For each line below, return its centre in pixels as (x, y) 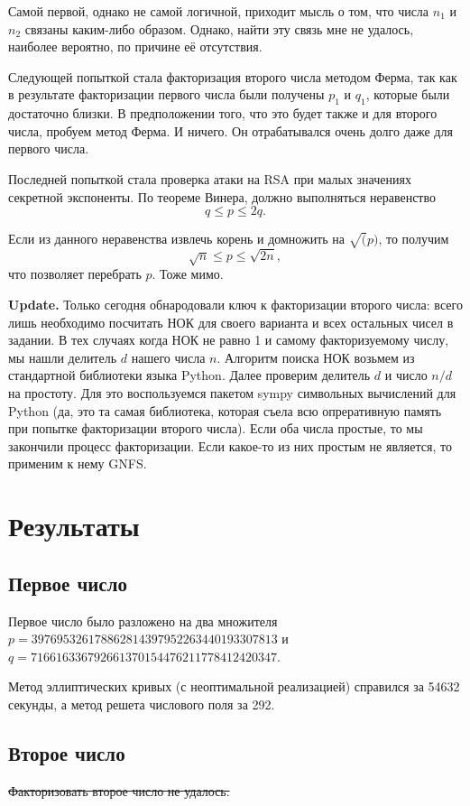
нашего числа (168, 357)
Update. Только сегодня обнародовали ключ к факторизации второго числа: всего (235, 305)
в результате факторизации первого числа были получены (166, 94)
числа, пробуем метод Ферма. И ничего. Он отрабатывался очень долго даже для (230, 130)
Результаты (74, 526)
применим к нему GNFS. (78, 463)
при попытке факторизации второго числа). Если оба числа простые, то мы (216, 428)
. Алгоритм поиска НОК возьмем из (316, 357)
